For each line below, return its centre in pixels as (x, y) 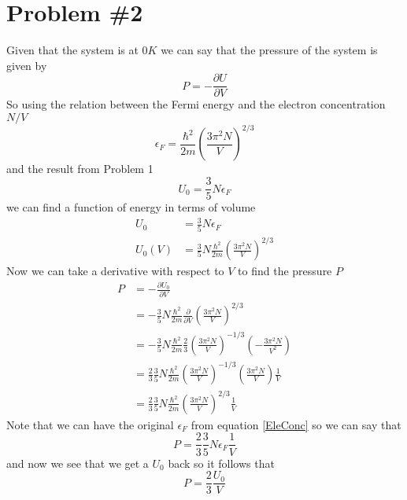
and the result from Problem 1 (80, 169)
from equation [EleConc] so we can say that (296, 424)
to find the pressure (285, 271)
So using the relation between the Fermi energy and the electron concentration (196, 104)
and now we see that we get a (78, 463)
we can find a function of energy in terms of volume (131, 207)
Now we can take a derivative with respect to (115, 271)
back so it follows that (221, 463)
